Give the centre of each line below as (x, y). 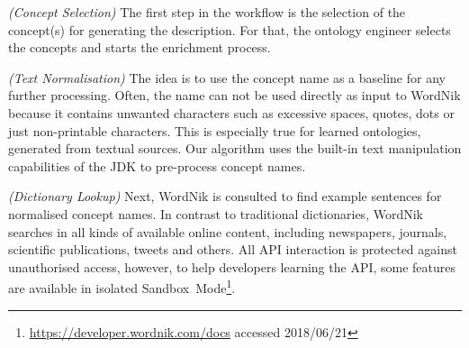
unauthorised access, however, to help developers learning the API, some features (232, 266)
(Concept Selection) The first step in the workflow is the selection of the (207, 12)
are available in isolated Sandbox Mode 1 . (122, 286)
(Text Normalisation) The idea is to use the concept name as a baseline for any (227, 77)
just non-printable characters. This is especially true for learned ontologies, (215, 130)
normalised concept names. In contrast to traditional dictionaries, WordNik (216, 213)
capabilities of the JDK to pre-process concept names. (157, 165)
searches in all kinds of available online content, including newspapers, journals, (228, 231)
